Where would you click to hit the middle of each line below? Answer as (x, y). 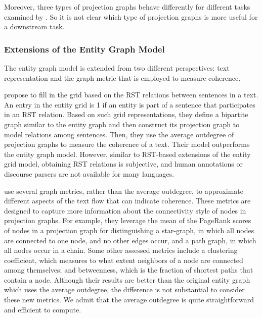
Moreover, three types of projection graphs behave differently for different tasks (127, 7)
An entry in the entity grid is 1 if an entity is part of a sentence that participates (130, 104)
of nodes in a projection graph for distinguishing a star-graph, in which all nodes (129, 230)
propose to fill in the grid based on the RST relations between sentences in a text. (131, 95)
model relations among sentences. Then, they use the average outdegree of (119, 134)
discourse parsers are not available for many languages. (89, 173)
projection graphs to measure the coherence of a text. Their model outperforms (127, 144)
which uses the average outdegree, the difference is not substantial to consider (124, 289)
